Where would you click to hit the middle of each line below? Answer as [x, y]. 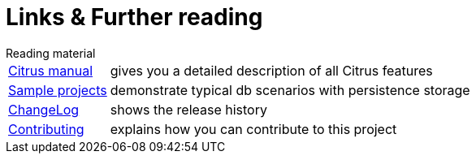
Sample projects [58, 90]
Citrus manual [50, 70]
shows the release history [188, 109]
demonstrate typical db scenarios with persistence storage [290, 90]
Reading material [51, 53]
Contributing [46, 129]
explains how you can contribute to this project [253, 129]
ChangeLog [44, 109]
